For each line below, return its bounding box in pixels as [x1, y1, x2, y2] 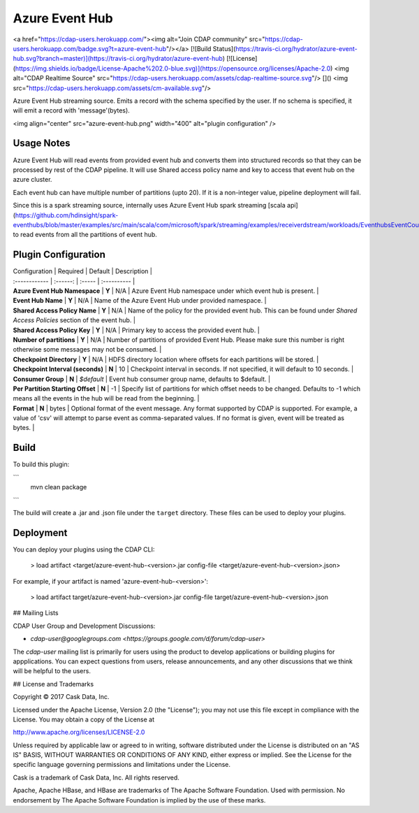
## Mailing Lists [13, 609, 59, 617]
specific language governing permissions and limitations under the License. [13, 761, 230, 769]
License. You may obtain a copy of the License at [13, 715, 155, 724]
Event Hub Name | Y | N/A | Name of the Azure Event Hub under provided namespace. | [13, 296, 267, 305]
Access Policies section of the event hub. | [13, 316, 136, 324]
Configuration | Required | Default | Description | [13, 267, 153, 275]
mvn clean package [30, 483, 87, 491]
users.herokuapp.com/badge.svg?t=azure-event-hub [13, 44, 167, 52]
